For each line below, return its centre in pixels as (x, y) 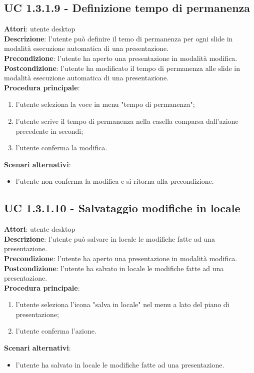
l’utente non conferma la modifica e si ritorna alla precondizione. (115, 181)
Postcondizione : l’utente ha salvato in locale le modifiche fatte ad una (114, 268)
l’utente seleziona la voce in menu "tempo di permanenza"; (105, 104)
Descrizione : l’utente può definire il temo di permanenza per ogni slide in (118, 38)
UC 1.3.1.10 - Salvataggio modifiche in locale (122, 208)
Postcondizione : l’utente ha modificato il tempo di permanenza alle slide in (122, 68)
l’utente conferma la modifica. (61, 148)
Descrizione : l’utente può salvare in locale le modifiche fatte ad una (109, 238)
